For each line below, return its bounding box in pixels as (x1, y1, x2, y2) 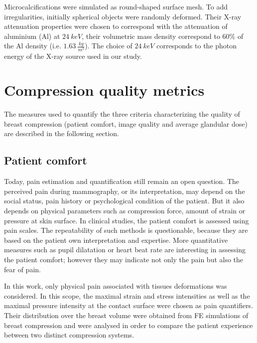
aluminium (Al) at (4, 30, 60, 41)
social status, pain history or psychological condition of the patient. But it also (4, 195, 245, 206)
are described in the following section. (4, 128, 119, 139)
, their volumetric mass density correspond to (82, 30, 220, 41)
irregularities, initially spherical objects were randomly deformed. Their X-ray (4, 11, 242, 21)
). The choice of (85, 40, 132, 51)
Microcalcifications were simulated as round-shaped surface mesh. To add (4, 1, 228, 11)
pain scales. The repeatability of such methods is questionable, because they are (4, 225, 248, 235)
